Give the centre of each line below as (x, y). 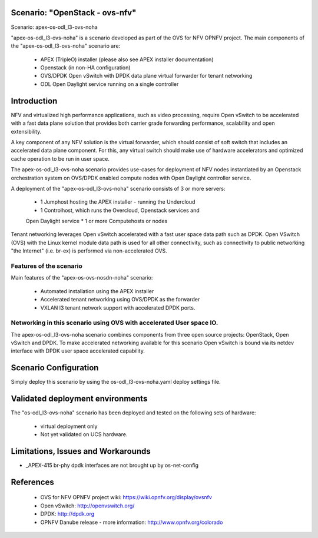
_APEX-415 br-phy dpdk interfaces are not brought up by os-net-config (112, 465)
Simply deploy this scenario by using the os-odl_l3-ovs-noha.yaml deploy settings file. (116, 382)
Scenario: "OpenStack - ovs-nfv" (74, 13)
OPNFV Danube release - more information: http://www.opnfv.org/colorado (132, 522)
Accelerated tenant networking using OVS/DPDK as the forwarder (120, 300)
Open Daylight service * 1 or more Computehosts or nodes (97, 221)
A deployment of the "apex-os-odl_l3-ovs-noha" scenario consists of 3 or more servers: (118, 188)
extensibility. (26, 131)
